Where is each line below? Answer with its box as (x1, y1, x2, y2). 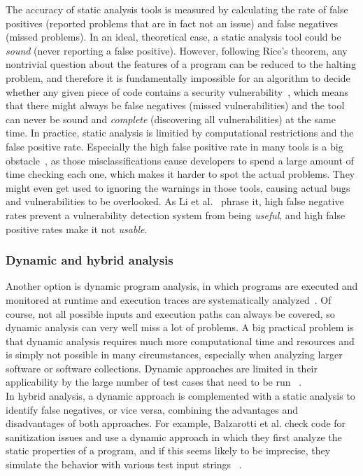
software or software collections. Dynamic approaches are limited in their (6, 360, 318, 375)
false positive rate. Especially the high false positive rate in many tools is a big (6, 139, 343, 153)
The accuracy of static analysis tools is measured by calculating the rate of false (6, 2, 348, 16)
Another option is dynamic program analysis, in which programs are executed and (6, 279, 358, 293)
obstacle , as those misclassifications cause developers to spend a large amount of (6, 153, 354, 167)
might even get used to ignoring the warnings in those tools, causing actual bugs (6, 180, 350, 195)
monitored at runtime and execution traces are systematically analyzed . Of (6, 292, 332, 307)
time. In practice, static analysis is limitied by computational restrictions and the (6, 125, 354, 140)
